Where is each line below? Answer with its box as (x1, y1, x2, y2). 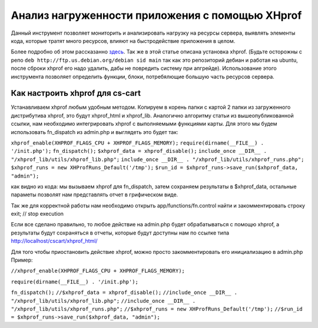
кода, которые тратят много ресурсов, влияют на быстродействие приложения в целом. (11, 37, 236, 44)
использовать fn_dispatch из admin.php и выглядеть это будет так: (11, 128, 179, 135)
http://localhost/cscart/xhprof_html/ (11, 237, 98, 245)
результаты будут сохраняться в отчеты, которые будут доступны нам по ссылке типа (11, 229, 230, 236)
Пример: (11, 256, 33, 264)
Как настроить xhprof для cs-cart (11, 88, 141, 98)
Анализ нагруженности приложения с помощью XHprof (11, 9, 302, 22)
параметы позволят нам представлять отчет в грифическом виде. (11, 191, 178, 198)
